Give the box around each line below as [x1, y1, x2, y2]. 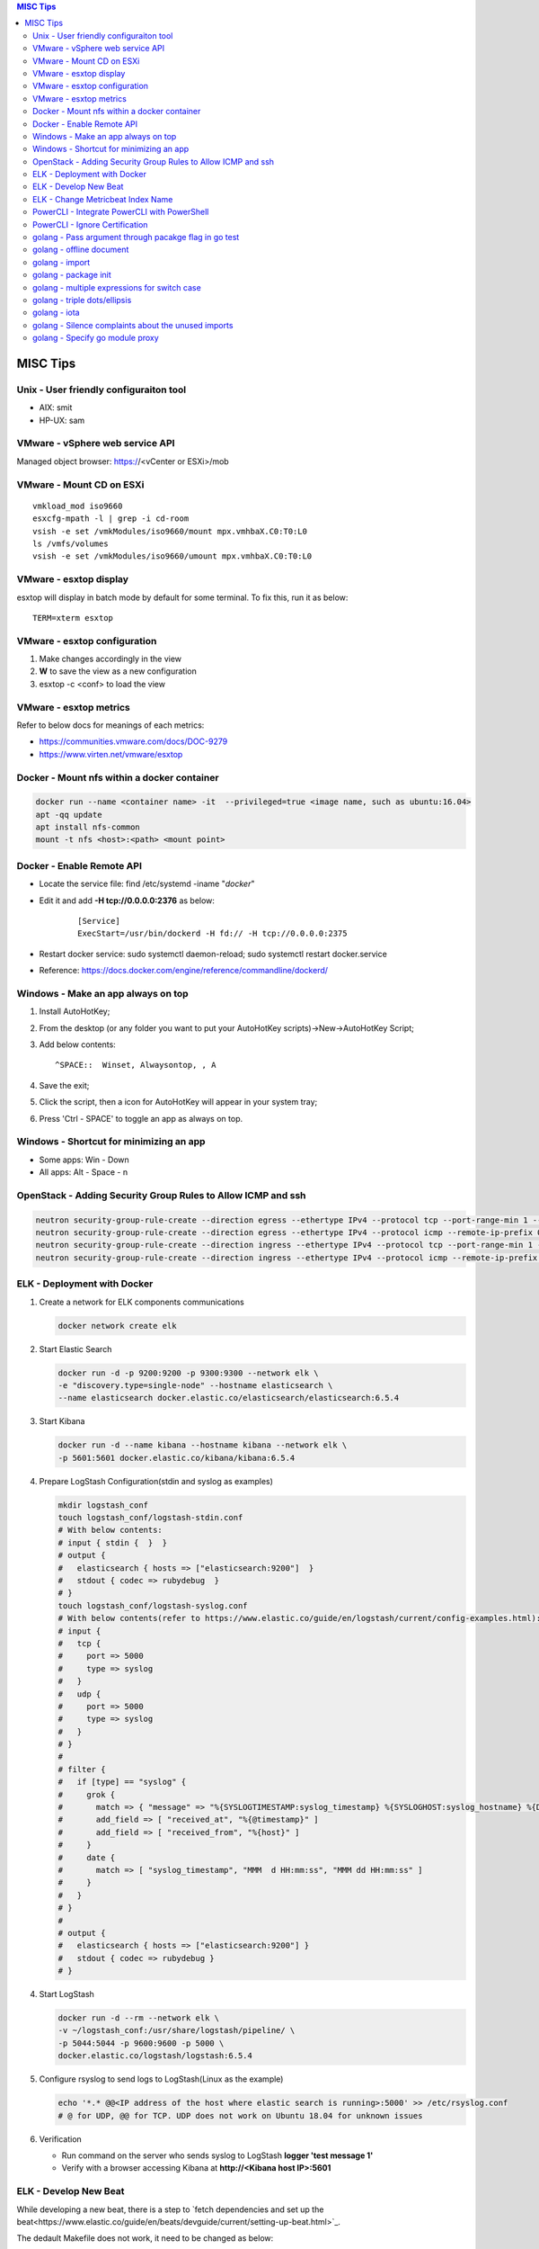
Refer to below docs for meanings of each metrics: [16, 720, 205, 730]
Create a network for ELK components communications [39, 1296, 244, 1307]
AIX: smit [39, 402, 73, 413]
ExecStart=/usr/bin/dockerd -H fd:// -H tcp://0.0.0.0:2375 [77, 928, 348, 939]
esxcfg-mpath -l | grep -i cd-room [32, 514, 190, 524]
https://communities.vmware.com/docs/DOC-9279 [39, 736, 228, 747]
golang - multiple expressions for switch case [32, 282, 201, 292]
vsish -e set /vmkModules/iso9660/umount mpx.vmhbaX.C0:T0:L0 [32, 551, 313, 561]
